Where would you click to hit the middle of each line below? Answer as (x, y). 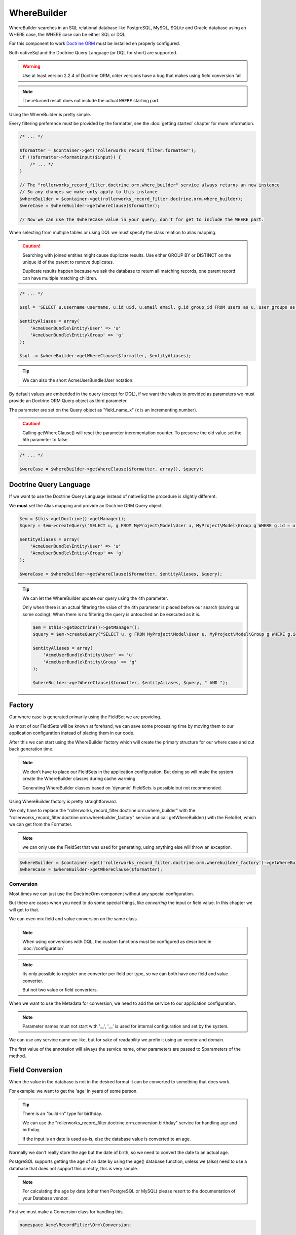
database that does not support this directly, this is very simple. (74, 1168)
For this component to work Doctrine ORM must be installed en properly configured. (94, 43)
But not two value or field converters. (60, 989)
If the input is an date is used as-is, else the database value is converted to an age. (107, 1139)
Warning (31, 66)
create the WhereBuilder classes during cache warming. (79, 779)
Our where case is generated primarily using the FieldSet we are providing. (85, 717)
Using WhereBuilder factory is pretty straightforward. (63, 801)
